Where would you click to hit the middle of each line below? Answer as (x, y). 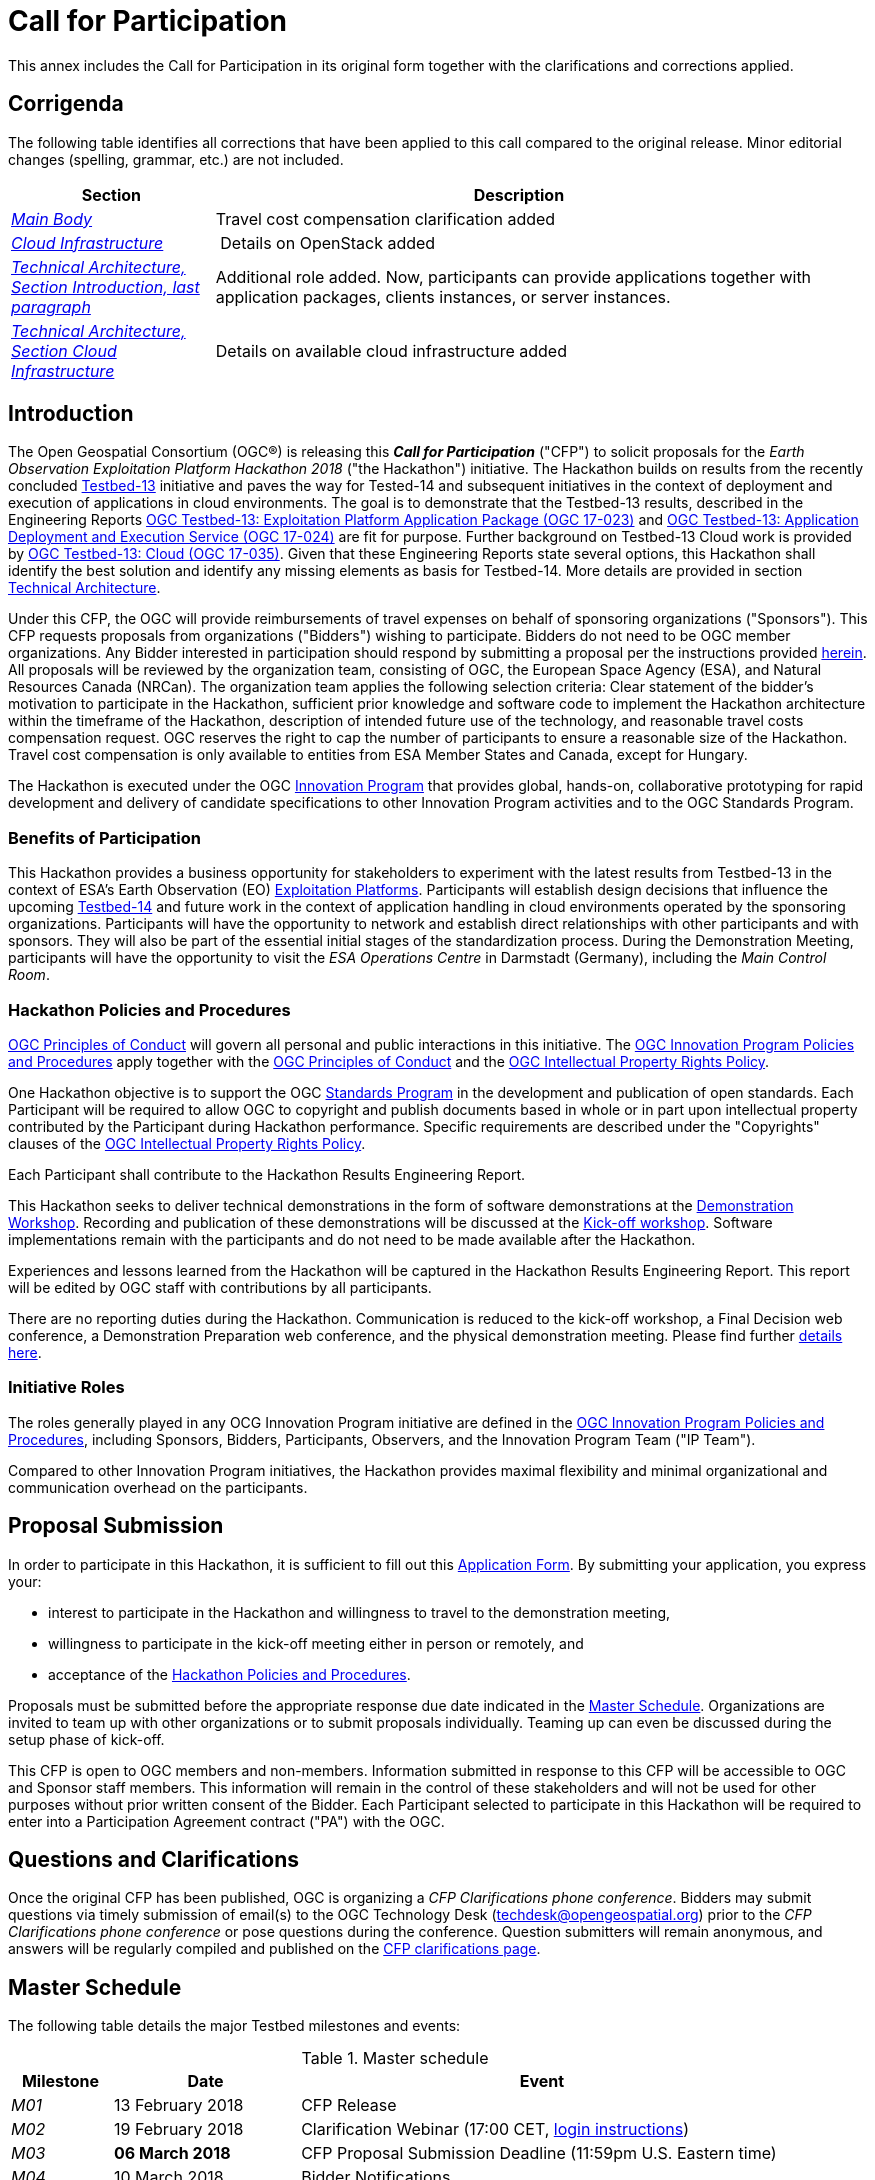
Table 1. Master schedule (395, 2058)
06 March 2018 (172, 2153)
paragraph (51, 306)
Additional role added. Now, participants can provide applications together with (513, 276)
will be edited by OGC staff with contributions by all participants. (220, 1287)
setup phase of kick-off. (86, 1739)
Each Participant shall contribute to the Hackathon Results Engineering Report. (267, 1174)
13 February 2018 (179, 2105)
